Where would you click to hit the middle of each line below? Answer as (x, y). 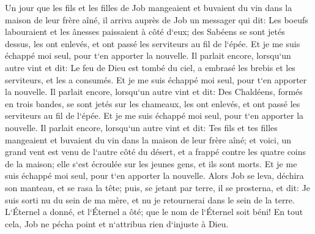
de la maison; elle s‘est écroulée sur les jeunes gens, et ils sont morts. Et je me (151, 163)
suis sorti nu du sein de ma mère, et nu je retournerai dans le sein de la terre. (150, 199)
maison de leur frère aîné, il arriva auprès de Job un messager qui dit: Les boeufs (157, 19)
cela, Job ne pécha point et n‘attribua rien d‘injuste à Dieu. (117, 223)
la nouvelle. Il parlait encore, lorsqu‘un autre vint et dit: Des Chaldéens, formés (154, 92)
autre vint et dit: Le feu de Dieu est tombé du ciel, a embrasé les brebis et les (150, 67)
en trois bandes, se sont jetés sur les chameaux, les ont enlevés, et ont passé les (153, 103)
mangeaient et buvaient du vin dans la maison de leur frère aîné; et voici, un (148, 139)
